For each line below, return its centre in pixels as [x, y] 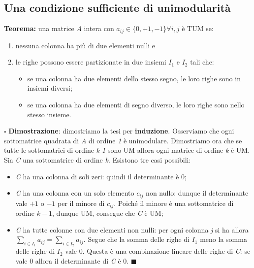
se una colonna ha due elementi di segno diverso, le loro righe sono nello [136, 105]
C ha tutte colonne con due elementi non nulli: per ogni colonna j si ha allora [132, 229]
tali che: [202, 62]
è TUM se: [198, 28]
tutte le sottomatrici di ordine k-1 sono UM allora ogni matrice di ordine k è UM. [127, 150]
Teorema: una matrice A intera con [59, 28]
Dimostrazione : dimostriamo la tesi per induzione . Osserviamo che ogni [121, 131]
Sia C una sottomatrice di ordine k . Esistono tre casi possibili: [97, 160]
